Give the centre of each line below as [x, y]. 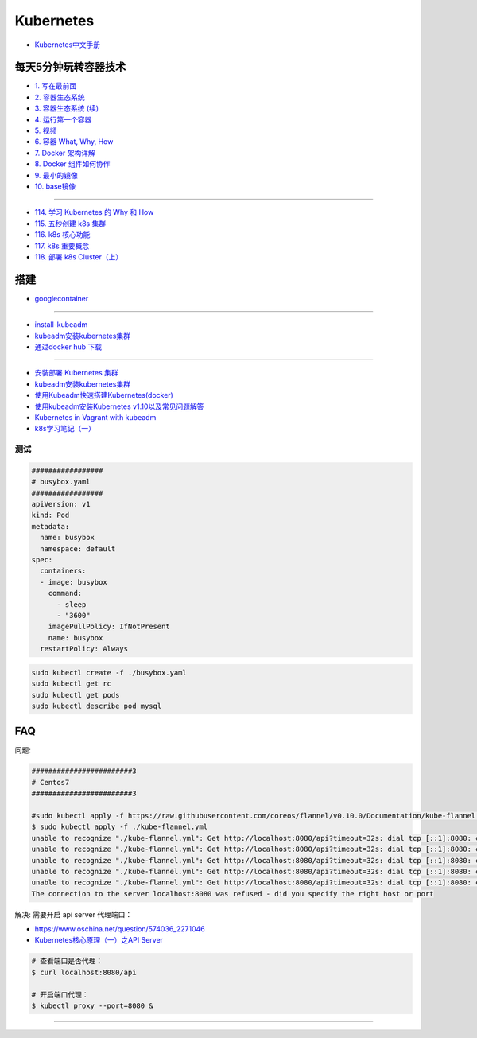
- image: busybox [74, 582]
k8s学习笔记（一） [65, 429]
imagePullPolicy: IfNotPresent [109, 627]
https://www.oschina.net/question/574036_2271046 [120, 929]
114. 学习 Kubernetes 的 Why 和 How [94, 212]
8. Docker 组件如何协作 [72, 164]
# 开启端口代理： [60, 995]
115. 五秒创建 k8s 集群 [70, 224]
